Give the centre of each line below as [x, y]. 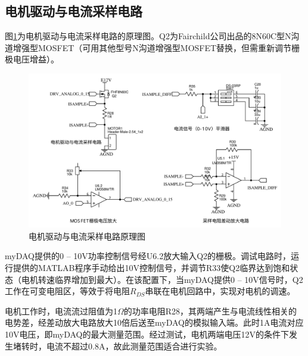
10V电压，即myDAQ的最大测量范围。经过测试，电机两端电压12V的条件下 [147, 334]
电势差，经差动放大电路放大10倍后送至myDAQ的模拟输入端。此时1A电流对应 [154, 322]
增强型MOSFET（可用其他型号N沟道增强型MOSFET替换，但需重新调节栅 [156, 47]
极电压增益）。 [32, 59]
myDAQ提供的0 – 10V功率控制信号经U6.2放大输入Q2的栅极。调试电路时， [148, 256]
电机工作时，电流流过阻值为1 [61, 311]
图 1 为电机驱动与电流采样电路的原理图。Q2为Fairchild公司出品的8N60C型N [148, 36]
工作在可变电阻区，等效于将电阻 [67, 291]
